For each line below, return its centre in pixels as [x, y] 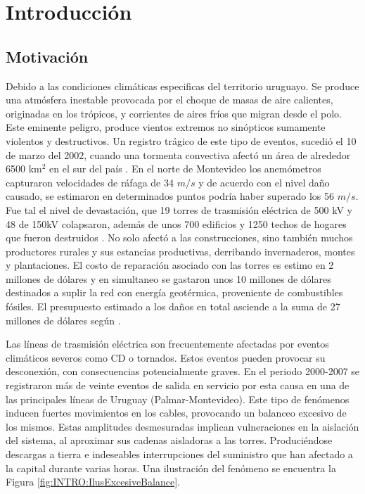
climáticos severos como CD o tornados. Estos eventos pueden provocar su [166, 357]
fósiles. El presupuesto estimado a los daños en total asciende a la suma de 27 [173, 306]
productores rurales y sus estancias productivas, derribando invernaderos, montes [180, 251]
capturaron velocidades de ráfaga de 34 [90, 182]
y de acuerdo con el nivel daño [264, 182]
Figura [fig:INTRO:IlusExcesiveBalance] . [93, 482]
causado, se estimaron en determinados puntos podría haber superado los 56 [170, 196]
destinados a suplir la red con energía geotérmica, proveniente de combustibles [174, 292]
